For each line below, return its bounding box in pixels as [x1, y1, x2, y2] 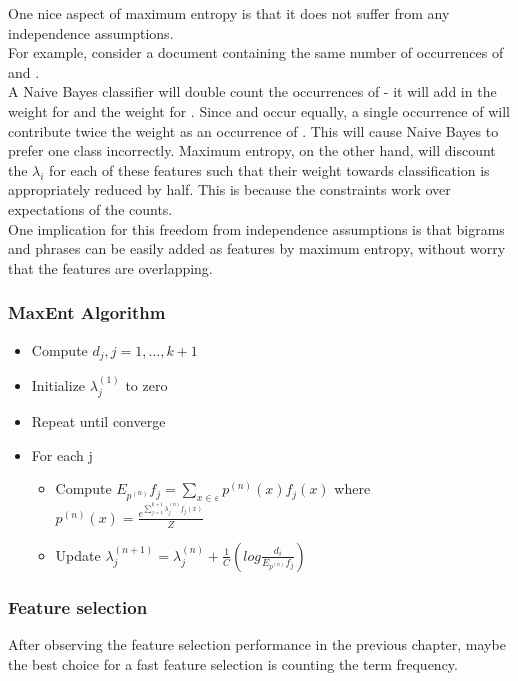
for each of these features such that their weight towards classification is [49, 159, 490, 180]
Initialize [31, 374, 86, 395]
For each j [31, 444, 93, 465]
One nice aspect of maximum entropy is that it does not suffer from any [8, 3, 450, 23]
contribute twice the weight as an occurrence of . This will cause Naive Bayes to [8, 120, 499, 141]
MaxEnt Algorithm [8, 300, 166, 325]
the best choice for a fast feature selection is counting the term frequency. [8, 653, 458, 674]
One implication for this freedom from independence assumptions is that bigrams [8, 218, 505, 239]
